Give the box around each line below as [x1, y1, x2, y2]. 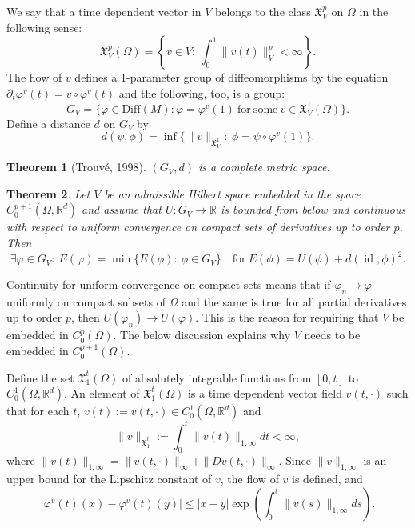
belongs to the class [215, 3, 311, 19]
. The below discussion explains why [113, 326, 291, 343]
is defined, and [292, 470, 363, 487]
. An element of [64, 385, 140, 402]
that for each [6, 402, 70, 419]
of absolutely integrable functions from [122, 369, 312, 386]
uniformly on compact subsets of [6, 293, 166, 310]
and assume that [82, 201, 162, 218]
